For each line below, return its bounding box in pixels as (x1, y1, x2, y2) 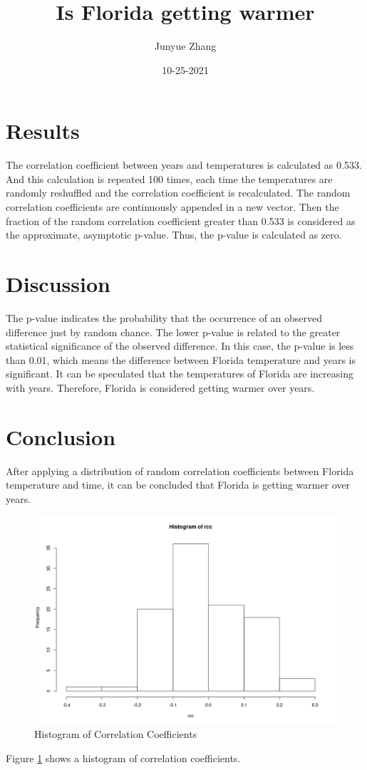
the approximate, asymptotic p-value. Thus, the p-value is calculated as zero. (6, 227, 342, 242)
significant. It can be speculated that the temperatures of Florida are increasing (6, 366, 353, 381)
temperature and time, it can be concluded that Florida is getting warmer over (6, 477, 351, 492)
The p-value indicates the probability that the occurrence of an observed (6, 310, 323, 325)
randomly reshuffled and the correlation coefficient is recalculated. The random (6, 185, 351, 200)
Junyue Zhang (154, 38, 217, 53)
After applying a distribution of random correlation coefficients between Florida (6, 463, 354, 478)
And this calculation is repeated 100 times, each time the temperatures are (6, 171, 333, 186)
